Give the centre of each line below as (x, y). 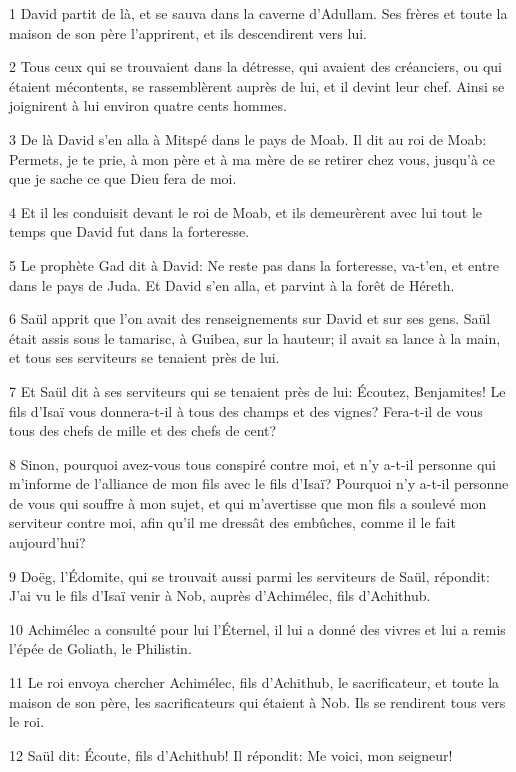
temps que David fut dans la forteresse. (129, 231)
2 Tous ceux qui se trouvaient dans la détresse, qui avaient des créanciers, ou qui (255, 66)
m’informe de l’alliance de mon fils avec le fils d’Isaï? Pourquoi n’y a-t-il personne (259, 483)
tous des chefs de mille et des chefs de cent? (143, 430)
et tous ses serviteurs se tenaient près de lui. (144, 357)
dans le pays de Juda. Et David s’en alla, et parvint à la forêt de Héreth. (232, 284)
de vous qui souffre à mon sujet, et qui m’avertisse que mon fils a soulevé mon (248, 502)
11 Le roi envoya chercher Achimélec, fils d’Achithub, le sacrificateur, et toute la (254, 682)
